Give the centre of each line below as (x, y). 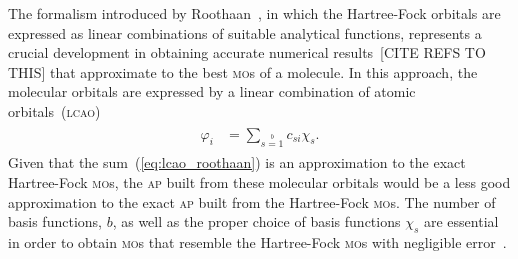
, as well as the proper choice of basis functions (256, 221)
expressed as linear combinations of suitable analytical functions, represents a (245, 32)
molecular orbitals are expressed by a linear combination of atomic (212, 91)
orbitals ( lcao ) (54, 110)
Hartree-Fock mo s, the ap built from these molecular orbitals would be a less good (259, 181)
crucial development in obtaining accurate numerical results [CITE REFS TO (247, 52)
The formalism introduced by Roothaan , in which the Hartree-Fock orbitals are (254, 13)
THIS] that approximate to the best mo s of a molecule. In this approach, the (243, 71)
